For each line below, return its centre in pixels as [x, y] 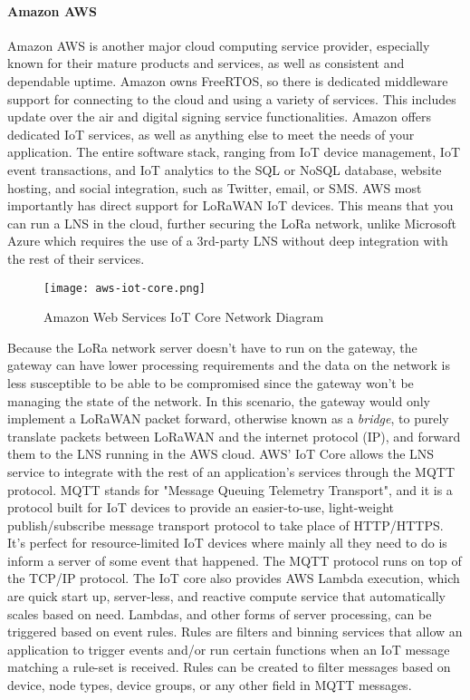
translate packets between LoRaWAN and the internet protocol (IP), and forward [234, 436]
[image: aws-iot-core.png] [125, 288]
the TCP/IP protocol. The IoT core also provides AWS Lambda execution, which [234, 578]
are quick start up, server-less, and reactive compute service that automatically [226, 596]
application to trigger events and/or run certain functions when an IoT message [229, 649]
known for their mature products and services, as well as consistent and [206, 63]
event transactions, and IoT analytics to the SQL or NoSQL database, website [225, 169]
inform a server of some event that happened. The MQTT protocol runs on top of [235, 560]
